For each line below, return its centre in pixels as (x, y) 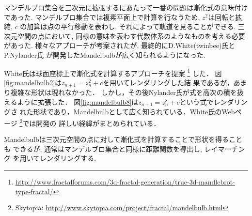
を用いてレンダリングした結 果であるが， (168, 82)
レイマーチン (225, 148)
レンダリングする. (68, 158)
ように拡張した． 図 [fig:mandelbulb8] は (78, 101)
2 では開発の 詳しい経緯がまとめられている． (90, 122)
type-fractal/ (34, 191)
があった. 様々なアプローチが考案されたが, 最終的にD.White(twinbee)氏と (120, 45)
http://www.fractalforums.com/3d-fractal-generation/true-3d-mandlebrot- (125, 181)
